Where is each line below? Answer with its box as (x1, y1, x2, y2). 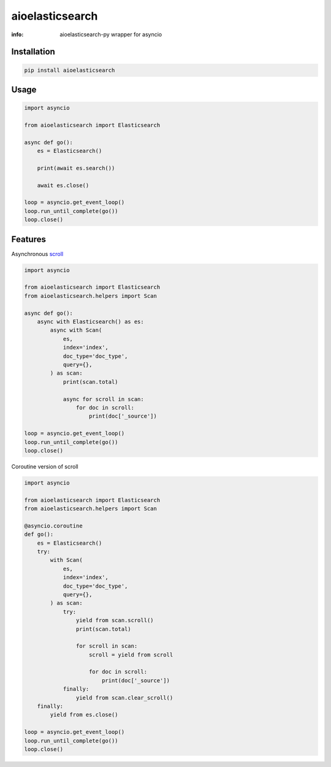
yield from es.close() (50, 711, 119, 718)
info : (11, 31, 24, 38)
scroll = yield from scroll (89, 651, 173, 658)
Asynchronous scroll (11, 250, 64, 257)
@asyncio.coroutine (24, 522, 83, 529)
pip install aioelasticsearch (24, 66, 115, 74)
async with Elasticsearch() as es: (37, 318, 144, 325)
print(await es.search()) (37, 165, 115, 171)
